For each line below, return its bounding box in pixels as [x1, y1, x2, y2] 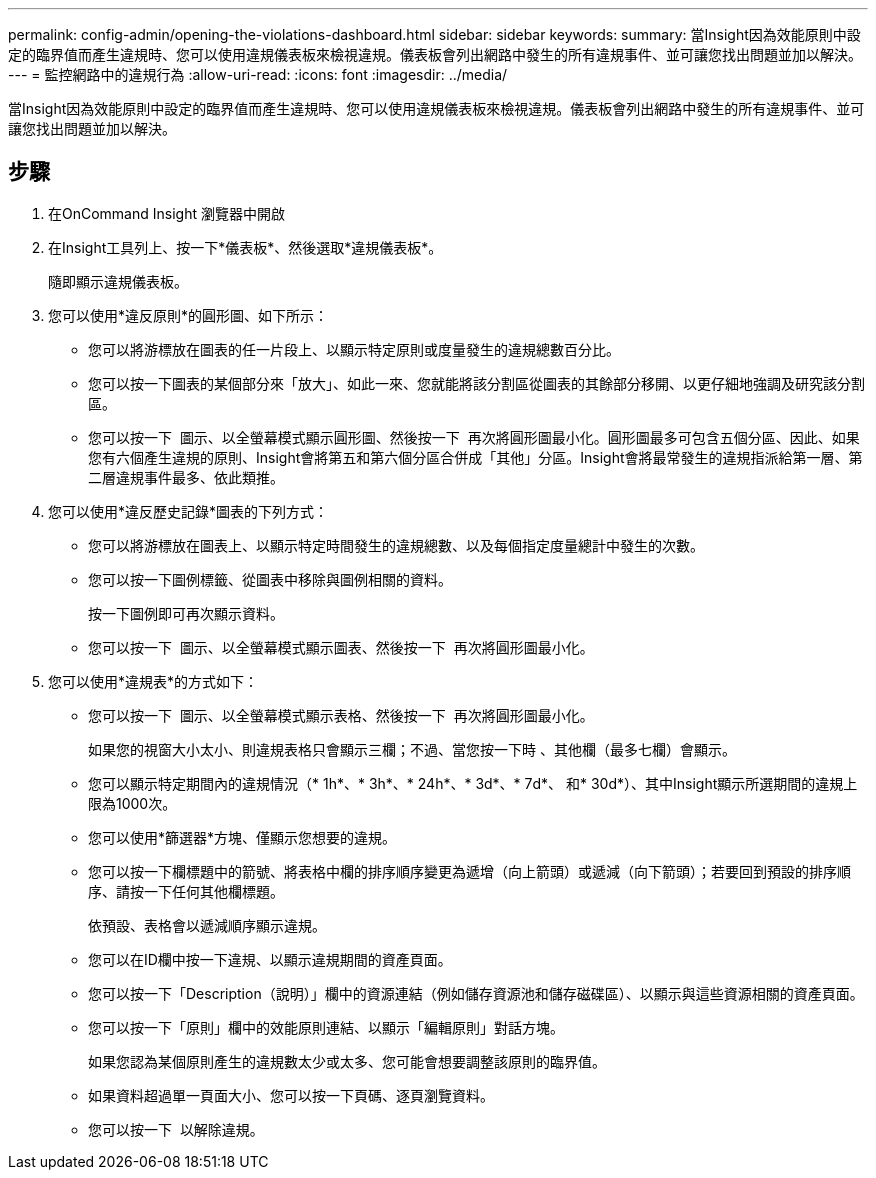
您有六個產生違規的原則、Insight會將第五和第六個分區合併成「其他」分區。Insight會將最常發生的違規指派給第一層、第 [88, 448, 863, 466]
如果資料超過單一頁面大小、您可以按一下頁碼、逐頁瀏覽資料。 [88, 1086, 494, 1104]
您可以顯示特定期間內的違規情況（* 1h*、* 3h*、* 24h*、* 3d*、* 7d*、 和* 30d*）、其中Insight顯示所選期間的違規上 [88, 774, 858, 792]
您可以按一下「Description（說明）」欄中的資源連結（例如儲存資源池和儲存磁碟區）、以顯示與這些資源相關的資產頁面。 [88, 984, 864, 1002]
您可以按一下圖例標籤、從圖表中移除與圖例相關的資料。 [88, 570, 452, 588]
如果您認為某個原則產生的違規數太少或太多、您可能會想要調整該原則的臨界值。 [88, 1052, 606, 1070]
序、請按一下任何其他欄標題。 [88, 882, 284, 900]
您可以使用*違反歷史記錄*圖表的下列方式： [48, 502, 329, 520]
